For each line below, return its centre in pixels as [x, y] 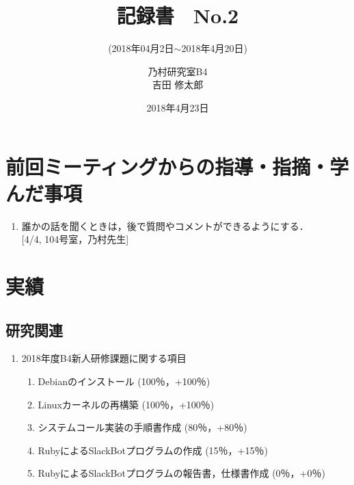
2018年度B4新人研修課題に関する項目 [104, 358]
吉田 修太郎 [178, 84]
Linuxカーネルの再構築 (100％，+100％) [126, 404]
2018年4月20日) [214, 48]
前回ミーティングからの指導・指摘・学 [177, 166]
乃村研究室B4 [178, 71]
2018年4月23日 [178, 107]
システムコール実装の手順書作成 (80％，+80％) [142, 427]
